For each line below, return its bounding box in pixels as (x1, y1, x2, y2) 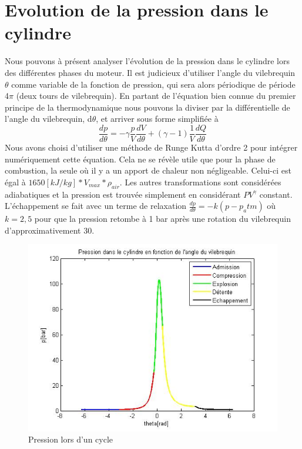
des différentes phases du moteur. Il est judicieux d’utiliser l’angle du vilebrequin (5, 66, 296, 78)
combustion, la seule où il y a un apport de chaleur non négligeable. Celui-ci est (5, 164, 291, 177)
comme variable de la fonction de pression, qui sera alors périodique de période (11, 78, 296, 90)
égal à (5, 175, 26, 188)
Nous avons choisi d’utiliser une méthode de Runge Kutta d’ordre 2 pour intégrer (5, 141, 298, 153)
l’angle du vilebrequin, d (5, 112, 92, 125)
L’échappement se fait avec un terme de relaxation (5, 199, 187, 212)
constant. (259, 188, 293, 200)
